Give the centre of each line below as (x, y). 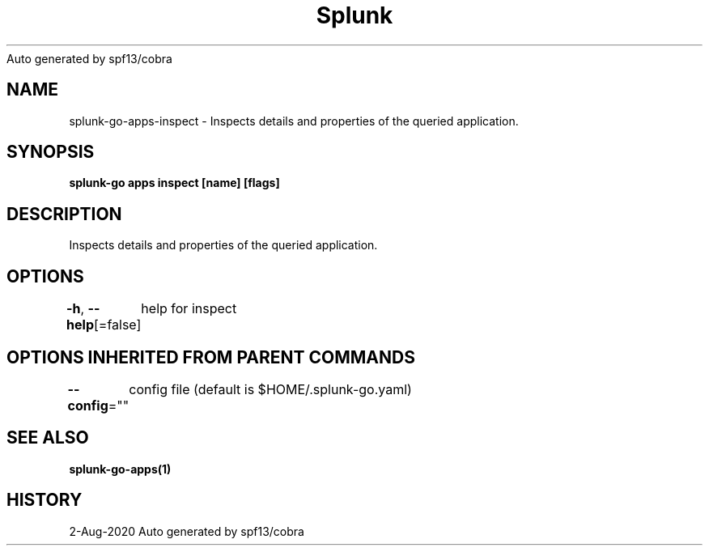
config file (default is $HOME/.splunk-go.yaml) (270, 389)
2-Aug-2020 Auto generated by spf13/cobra (187, 531)
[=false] (117, 325)
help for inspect (189, 309)
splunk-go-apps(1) (120, 469)
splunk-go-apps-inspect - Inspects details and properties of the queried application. (294, 121)
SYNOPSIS (51, 152)
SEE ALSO (48, 438)
